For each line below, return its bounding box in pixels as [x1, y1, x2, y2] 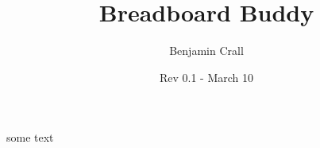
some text [6, 129, 54, 146]
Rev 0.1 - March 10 [159, 68, 254, 85]
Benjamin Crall [169, 42, 244, 59]
